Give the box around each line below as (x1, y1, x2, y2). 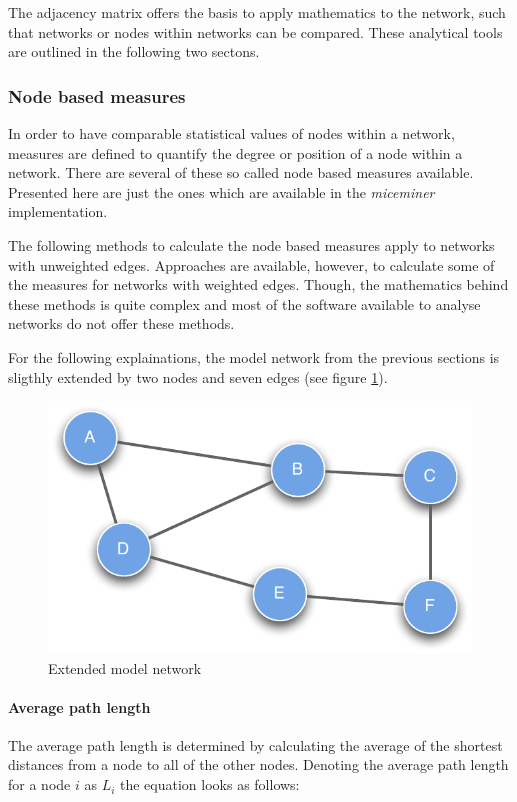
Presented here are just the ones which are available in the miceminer (8, 181, 435, 202)
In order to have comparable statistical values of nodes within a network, (8, 123, 455, 143)
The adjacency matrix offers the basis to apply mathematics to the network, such (8, 2, 506, 22)
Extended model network (48, 657, 202, 678)
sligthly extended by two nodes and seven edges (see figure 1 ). (8, 366, 388, 387)
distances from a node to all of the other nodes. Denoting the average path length (8, 754, 509, 775)
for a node (8, 774, 71, 795)
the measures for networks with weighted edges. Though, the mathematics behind (8, 274, 509, 295)
